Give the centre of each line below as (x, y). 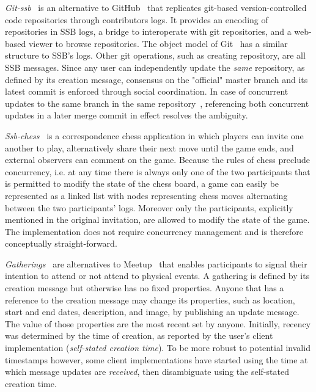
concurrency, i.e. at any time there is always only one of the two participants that (158, 171)
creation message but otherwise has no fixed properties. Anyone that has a (145, 288)
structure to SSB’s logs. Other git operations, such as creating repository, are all (155, 55)
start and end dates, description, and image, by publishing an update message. (152, 312)
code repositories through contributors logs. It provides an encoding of (137, 19)
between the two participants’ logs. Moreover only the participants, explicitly (149, 207)
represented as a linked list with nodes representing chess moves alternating (146, 195)
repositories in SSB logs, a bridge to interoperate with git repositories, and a (148, 31)
